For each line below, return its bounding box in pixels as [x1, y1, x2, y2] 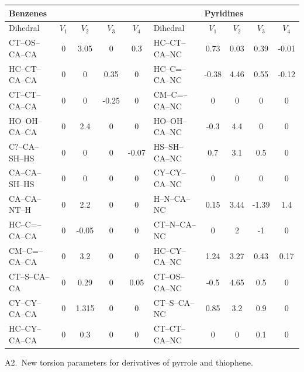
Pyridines [204, 6, 244, 19]
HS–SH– [153, 140, 184, 152]
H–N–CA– [153, 192, 191, 204]
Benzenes [9, 6, 47, 19]
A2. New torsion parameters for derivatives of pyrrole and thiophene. [5, 356, 253, 368]
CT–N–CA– [153, 218, 196, 230]
